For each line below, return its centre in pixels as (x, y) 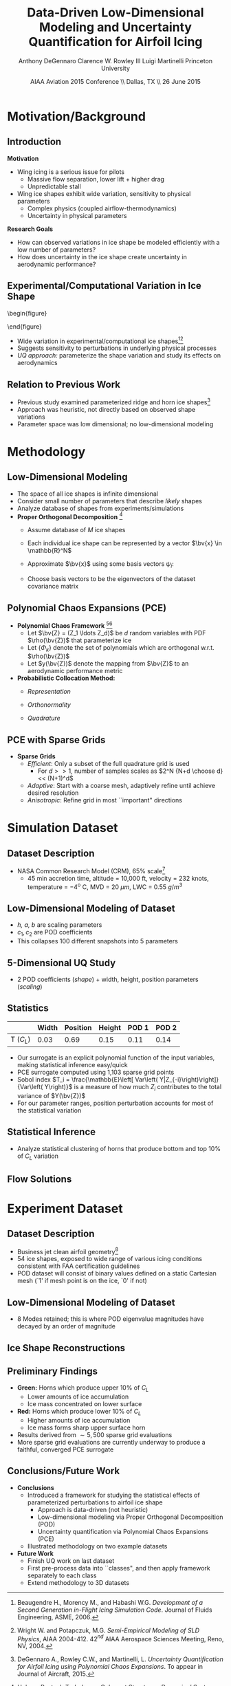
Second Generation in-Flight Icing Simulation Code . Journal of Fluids (114, 1610)
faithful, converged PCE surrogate (65, 1449)
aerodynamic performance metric (75, 671)
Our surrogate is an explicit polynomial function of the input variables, (116, 1058)
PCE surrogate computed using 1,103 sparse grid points (96, 1072)
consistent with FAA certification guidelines (78, 1266)
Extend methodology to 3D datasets (78, 1582)
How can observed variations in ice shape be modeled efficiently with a (118, 242)
